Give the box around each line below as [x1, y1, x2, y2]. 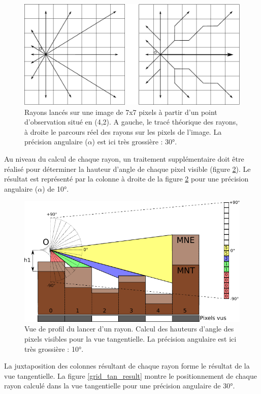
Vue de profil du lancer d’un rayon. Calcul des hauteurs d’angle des [24, 323, 234, 334]
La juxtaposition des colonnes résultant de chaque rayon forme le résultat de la [4, 360, 250, 371]
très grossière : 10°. [24, 343, 84, 354]
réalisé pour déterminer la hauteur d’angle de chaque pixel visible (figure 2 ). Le [4, 163, 251, 174]
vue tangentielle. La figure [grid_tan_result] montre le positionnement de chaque [4, 370, 257, 381]
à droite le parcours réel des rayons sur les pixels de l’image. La [24, 126, 222, 137]
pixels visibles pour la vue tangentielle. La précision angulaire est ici [24, 333, 237, 344]
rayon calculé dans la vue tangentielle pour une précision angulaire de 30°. [4, 380, 235, 391]
